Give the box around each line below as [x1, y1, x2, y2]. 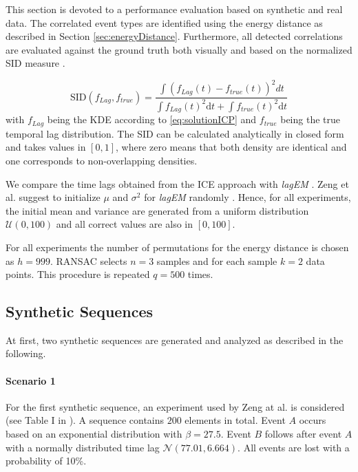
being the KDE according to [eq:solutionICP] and [47, 112, 257, 127]
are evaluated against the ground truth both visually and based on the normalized [6, 42, 352, 56]
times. [187, 267, 213, 281]
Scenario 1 [6, 373, 56, 387]
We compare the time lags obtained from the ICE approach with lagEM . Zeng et [6, 176, 349, 191]
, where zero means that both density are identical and [115, 140, 347, 154]
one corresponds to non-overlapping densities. [6, 153, 198, 167]
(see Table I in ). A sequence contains [6, 413, 165, 427]
